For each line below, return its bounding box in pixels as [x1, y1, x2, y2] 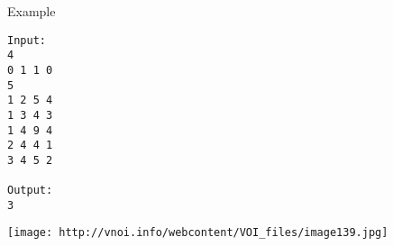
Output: [7, 184, 53, 197]
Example [7, 2, 56, 20]
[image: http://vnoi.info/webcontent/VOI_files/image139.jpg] [7, 226, 388, 240]
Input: [7, 33, 46, 47]
